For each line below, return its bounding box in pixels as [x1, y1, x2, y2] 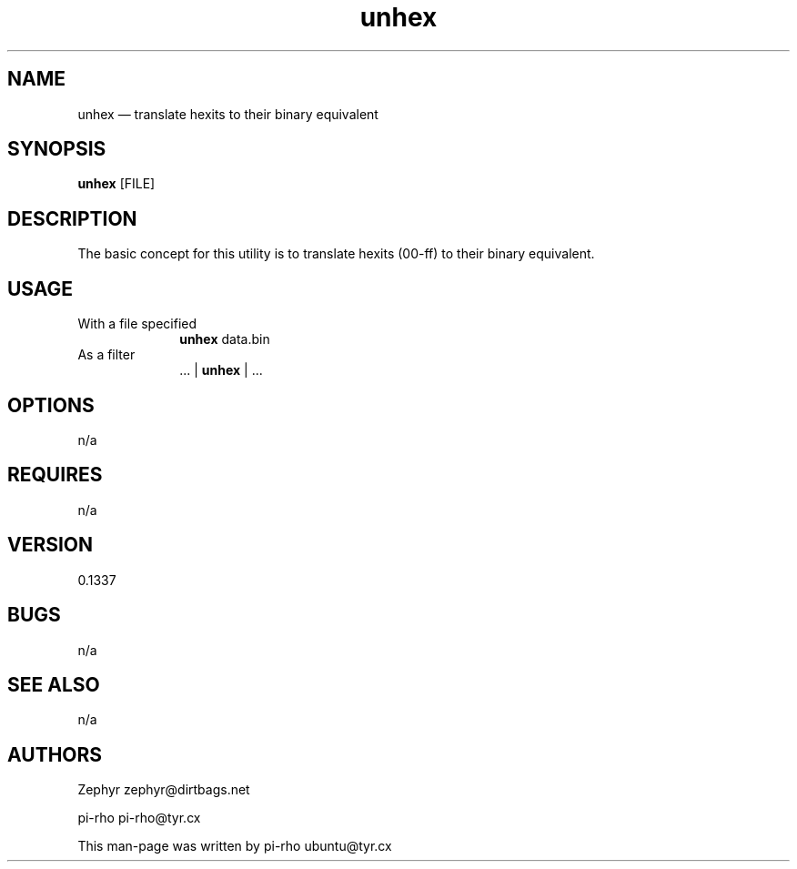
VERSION [7, 533, 94, 557]
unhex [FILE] [77, 176, 156, 192]
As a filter [77, 347, 136, 363]
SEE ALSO [7, 672, 100, 696]
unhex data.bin [179, 331, 270, 348]
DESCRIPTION [7, 207, 137, 230]
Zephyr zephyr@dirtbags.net [77, 782, 250, 798]
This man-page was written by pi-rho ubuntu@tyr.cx [77, 838, 392, 854]
